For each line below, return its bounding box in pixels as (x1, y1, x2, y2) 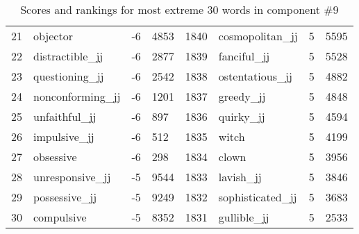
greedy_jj (218, 88, 266, 104)
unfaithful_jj (33, 108, 97, 124)
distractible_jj (33, 48, 103, 64)
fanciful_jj (218, 48, 270, 64)
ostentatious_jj (218, 68, 292, 84)
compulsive (33, 209, 87, 225)
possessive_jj (33, 189, 97, 205)
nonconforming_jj (33, 88, 121, 104)
